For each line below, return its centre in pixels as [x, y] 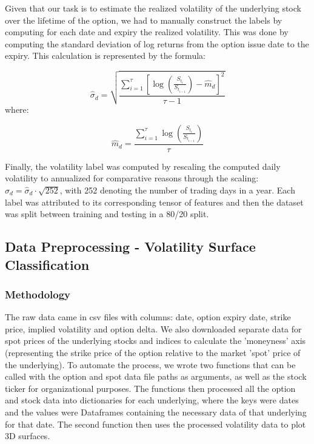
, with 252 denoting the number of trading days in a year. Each [177, 190]
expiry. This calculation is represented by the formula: [105, 55]
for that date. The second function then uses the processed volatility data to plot [155, 424]
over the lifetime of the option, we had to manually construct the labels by [144, 20]
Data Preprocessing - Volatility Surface [130, 247]
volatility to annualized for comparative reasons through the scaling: [132, 178]
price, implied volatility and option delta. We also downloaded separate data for [153, 328]
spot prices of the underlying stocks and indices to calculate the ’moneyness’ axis [155, 341]
